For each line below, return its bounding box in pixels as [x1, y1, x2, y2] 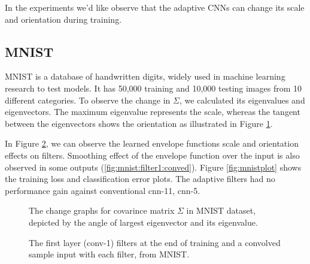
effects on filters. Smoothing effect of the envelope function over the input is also [5, 148, 300, 161]
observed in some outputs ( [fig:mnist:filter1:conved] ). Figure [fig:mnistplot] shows [5, 160, 302, 173]
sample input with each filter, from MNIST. [29, 248, 190, 260]
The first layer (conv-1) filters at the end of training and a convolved [29, 236, 281, 248]
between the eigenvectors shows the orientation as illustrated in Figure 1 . [5, 117, 273, 129]
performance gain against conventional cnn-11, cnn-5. [5, 184, 200, 196]
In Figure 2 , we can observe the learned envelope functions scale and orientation [5, 137, 299, 150]
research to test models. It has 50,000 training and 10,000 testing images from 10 [5, 81, 302, 94]
